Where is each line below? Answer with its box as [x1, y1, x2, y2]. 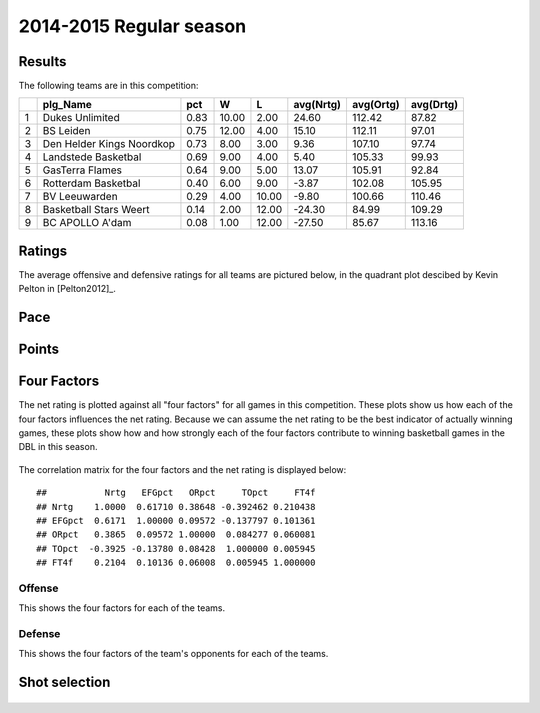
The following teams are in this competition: [18, 80, 199, 92]
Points [18, 341, 60, 358]
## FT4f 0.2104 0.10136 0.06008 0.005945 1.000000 [36, 557, 316, 569]
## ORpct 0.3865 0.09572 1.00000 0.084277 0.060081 [36, 529, 316, 540]
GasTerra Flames [42, 163, 123, 177]
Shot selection [18, 674, 111, 691]
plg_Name [42, 98, 92, 112]
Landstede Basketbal [42, 150, 142, 164]
